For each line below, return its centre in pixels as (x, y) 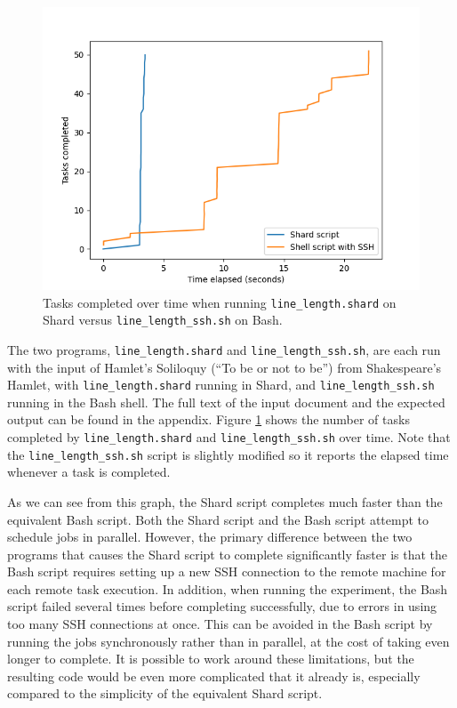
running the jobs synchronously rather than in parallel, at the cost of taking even (228, 641)
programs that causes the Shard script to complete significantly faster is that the (227, 554)
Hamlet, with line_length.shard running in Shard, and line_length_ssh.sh (221, 385)
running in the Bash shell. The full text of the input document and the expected (226, 402)
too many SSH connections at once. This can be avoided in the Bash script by (220, 624)
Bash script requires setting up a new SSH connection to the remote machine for (227, 571)
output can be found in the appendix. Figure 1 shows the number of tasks (208, 419)
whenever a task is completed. (89, 472)
